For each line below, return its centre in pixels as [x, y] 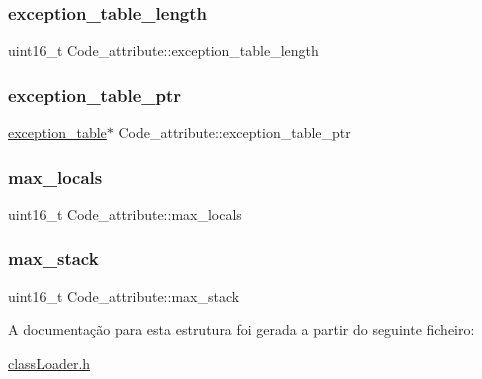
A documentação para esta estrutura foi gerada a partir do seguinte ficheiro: [241, 329]
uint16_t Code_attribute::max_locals [125, 213]
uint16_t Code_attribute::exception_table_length [163, 50]
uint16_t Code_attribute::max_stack [124, 295]
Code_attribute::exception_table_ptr [234, 132]
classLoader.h [49, 362]
